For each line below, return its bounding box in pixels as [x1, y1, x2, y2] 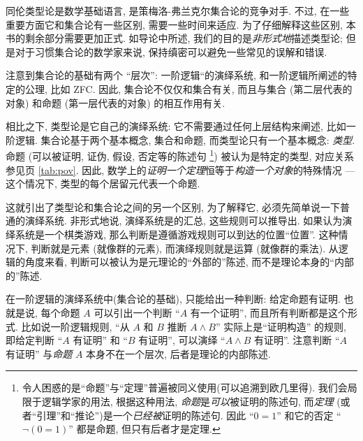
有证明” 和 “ [73, 333, 128, 347]
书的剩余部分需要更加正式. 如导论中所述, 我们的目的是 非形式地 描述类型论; [6, 31, 343, 45]
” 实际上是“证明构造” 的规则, [215, 319, 346, 333]
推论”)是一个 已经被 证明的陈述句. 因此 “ [75, 407, 254, 422]
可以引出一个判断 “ [94, 305, 180, 319]
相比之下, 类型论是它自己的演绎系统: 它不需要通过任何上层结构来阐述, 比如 [6, 119, 346, 133]
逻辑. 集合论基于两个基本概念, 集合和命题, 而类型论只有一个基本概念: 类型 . [15, 132, 355, 147]
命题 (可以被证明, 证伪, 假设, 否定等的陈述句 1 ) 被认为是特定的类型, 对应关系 [6, 147, 354, 163]
